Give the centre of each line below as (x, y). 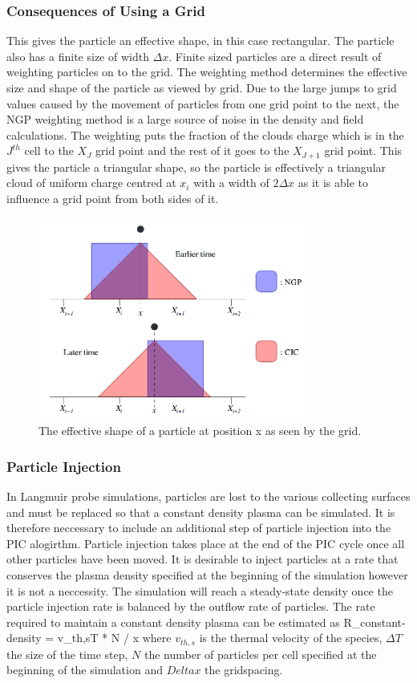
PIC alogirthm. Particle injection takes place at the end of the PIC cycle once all (206, 543)
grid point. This (363, 150)
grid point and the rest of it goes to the (192, 150)
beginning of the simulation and (85, 670)
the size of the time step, (67, 654)
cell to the (49, 150)
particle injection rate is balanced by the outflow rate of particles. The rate (191, 606)
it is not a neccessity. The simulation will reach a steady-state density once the (200, 590)
